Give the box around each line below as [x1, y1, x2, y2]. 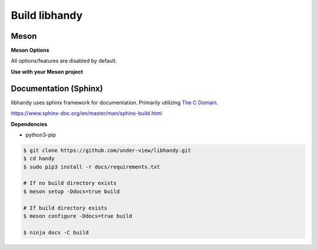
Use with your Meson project [11, 68, 84, 75]
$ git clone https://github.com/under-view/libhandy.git [23, 147, 191, 154]
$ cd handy [23, 156, 55, 162]
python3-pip [25, 131, 56, 138]
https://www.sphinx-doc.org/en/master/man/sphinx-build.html [11, 110, 162, 117]
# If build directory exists [23, 204, 108, 211]
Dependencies [11, 120, 48, 127]
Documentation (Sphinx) [11, 83, 103, 93]
